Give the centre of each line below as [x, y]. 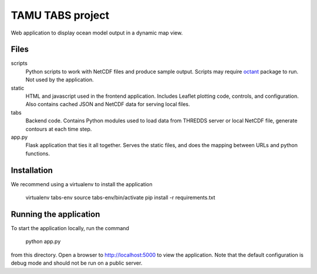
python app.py [43, 242]
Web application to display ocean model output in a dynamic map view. [97, 33]
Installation [32, 170]
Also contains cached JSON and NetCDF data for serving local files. [108, 104]
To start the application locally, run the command [70, 228]
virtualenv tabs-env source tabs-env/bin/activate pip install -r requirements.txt [120, 198]
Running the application [55, 214]
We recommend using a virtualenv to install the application [82, 184]
